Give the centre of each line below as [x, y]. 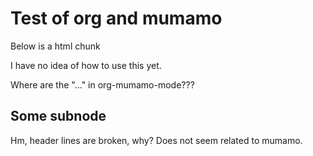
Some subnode [58, 116]
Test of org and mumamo [116, 18]
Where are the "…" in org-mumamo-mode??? [102, 84]
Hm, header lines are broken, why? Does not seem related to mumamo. [156, 140]
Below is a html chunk [55, 46]
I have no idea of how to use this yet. [86, 65]
